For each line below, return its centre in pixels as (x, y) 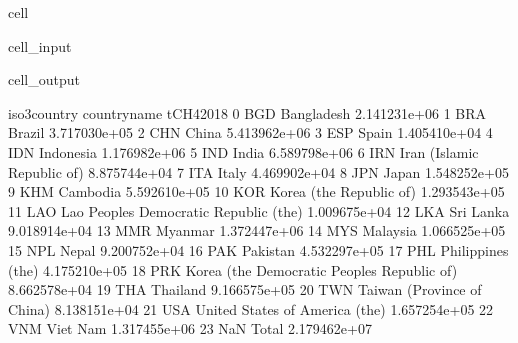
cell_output (44, 79)
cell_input (40, 45)
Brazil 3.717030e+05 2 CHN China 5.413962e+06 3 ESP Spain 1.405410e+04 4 (250, 132)
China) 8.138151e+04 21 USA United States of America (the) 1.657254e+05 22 (251, 308)
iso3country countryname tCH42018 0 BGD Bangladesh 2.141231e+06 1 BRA (247, 112)
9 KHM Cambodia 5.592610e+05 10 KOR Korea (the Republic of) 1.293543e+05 (256, 191)
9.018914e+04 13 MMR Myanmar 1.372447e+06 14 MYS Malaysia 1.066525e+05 (257, 230)
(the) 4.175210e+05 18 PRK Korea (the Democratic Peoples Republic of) (233, 269)
